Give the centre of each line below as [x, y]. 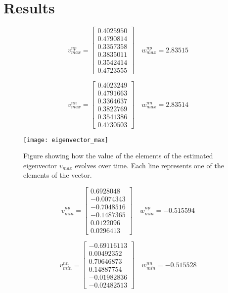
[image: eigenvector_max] [66, 140]
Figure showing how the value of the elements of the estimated [118, 156]
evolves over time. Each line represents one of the [149, 165]
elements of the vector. [58, 175]
